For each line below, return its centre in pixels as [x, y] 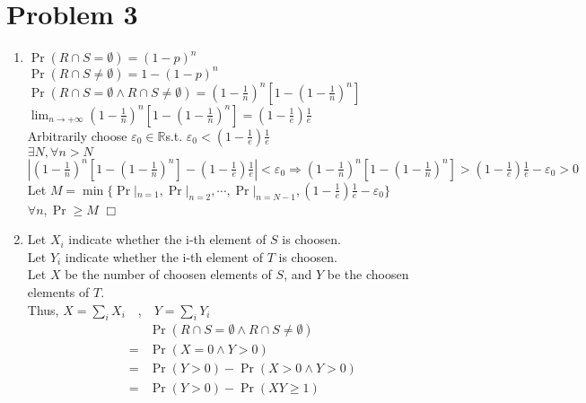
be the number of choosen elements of [168, 274]
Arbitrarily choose [77, 135]
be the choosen [368, 274]
